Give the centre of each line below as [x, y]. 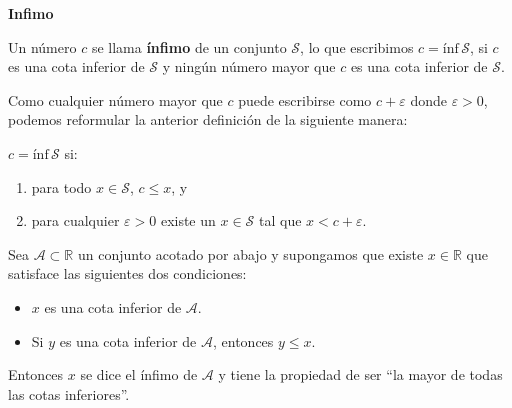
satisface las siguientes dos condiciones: [127, 273]
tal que [280, 220]
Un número [42, 46]
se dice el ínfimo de [139, 374]
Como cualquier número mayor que [115, 99]
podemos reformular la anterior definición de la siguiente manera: [208, 119]
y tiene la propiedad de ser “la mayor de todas [360, 374]
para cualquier [75, 220]
